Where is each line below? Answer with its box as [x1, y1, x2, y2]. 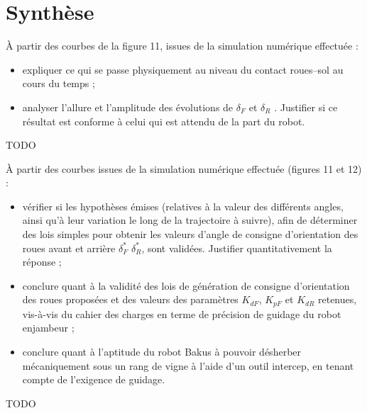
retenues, [318, 292, 357, 307]
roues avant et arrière [22, 240, 116, 255]
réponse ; [22, 254, 62, 269]
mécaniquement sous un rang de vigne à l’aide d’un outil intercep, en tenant [22, 358, 354, 373]
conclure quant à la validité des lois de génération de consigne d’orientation [22, 278, 350, 293]
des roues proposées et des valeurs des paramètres [22, 292, 239, 307]
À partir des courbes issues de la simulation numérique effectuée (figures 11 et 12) [6, 161, 362, 176]
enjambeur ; [22, 320, 75, 335]
